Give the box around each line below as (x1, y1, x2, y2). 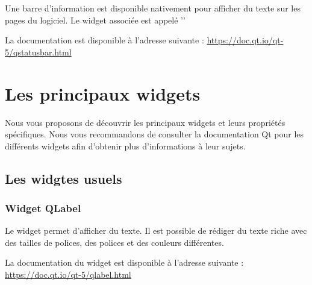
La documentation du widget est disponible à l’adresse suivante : (5, 256, 244, 269)
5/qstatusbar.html (5, 45, 72, 58)
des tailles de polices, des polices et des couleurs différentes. (5, 236, 224, 248)
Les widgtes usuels (5, 169, 122, 187)
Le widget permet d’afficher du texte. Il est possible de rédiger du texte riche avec (5, 224, 307, 237)
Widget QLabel (5, 200, 81, 215)
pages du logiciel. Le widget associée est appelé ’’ (5, 13, 186, 26)
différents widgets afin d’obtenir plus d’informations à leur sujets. (5, 139, 246, 152)
